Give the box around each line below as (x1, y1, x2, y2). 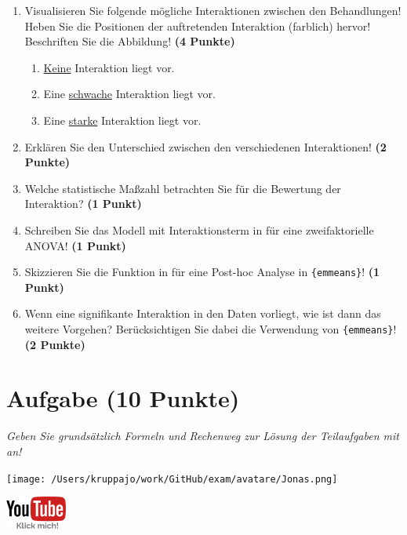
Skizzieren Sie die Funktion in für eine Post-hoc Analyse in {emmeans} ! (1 (24, 264, 380, 280)
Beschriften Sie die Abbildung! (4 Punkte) (24, 33, 235, 49)
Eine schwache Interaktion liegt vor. (43, 86, 216, 102)
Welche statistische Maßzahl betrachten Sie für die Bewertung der (24, 180, 341, 196)
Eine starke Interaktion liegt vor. (43, 111, 202, 128)
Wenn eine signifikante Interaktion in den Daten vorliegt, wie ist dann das (24, 305, 381, 322)
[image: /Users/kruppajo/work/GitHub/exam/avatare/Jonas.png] (6, 473, 338, 485)
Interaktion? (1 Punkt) (24, 195, 142, 212)
